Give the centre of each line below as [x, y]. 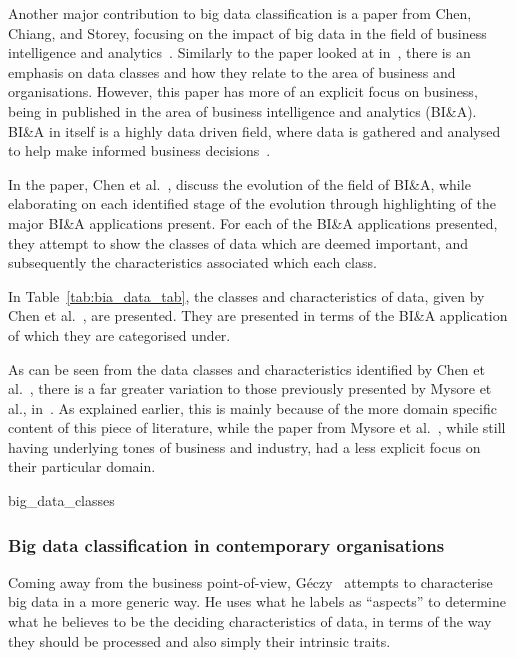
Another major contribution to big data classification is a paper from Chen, [240, 13]
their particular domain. [82, 466]
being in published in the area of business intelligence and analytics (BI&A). [242, 110]
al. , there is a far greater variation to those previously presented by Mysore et [250, 388]
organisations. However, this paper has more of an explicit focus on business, [243, 91]
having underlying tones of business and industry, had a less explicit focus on [244, 446]
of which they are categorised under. [119, 334]
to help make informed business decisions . [139, 150]
